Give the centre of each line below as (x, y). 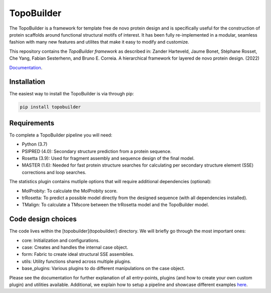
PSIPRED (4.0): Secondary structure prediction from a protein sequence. (97, 151)
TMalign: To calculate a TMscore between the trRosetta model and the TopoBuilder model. (115, 205)
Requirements (32, 123)
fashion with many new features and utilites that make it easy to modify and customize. (99, 42)
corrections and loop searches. (54, 172)
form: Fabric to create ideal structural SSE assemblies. (78, 254)
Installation (27, 82)
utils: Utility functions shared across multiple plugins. (77, 261)
